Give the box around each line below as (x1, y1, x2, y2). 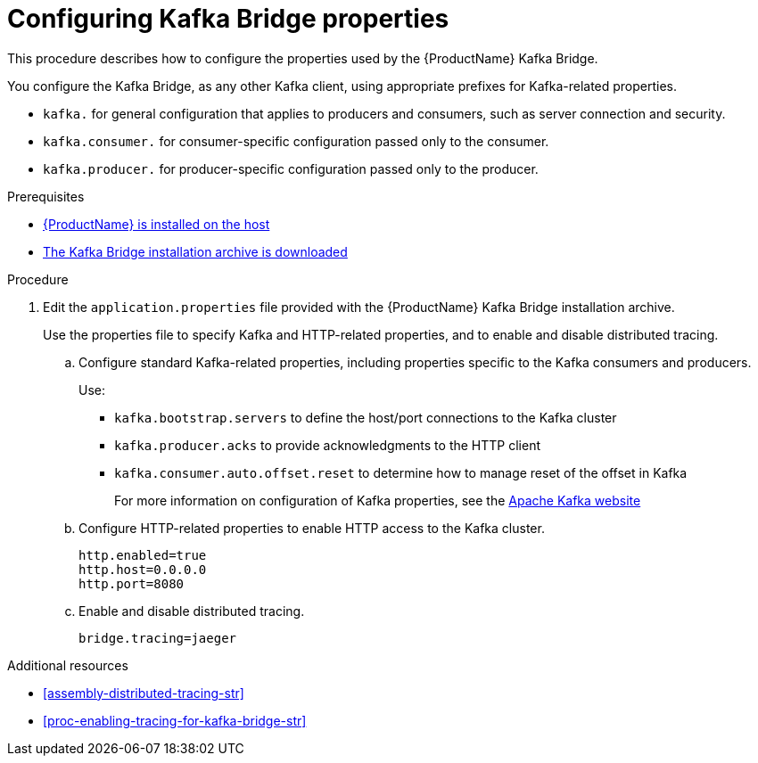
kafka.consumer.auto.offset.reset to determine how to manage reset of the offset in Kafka (114, 464, 688, 480)
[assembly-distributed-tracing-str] (43, 685, 244, 701)
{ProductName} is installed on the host (43, 216, 270, 232)
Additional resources (7, 657, 128, 673)
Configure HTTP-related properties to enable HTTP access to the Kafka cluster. (78, 520, 545, 536)
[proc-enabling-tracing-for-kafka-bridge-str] (43, 712, 307, 728)
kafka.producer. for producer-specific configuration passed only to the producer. (43, 160, 539, 176)
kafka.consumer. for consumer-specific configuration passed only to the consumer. (43, 133, 549, 149)
